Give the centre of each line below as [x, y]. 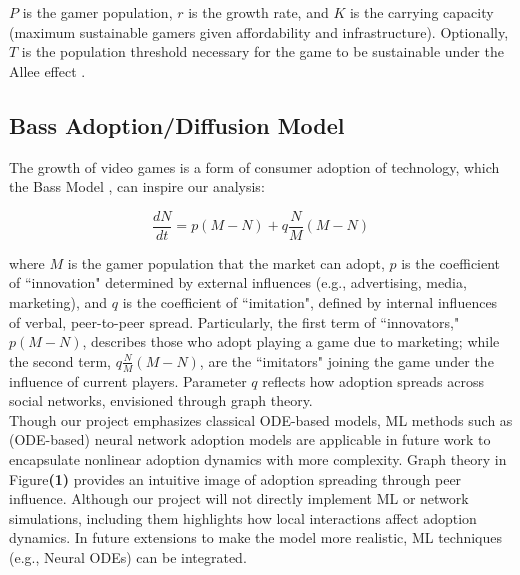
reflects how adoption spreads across [373, 380]
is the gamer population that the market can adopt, [226, 262]
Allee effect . [47, 70]
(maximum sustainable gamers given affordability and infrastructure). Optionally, [259, 31]
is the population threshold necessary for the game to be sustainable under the [262, 51]
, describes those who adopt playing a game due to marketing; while [291, 341]
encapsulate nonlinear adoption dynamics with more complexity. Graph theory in [258, 459]
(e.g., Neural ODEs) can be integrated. [128, 556]
